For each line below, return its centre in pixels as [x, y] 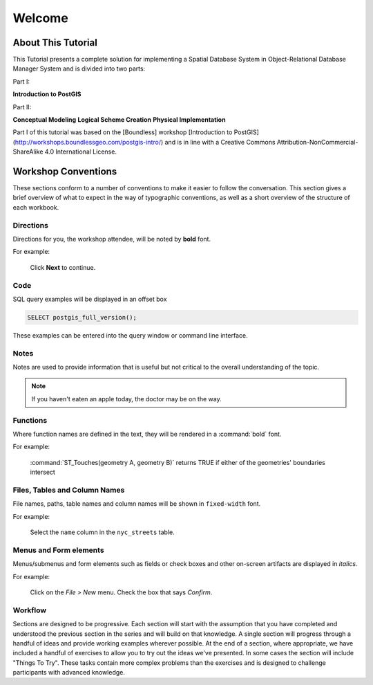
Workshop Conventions [65, 172]
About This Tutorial [55, 43]
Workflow [30, 610]
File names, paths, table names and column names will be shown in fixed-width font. [137, 504]
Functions [30, 420]
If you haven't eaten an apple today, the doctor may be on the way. [126, 399]
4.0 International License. [81, 152]
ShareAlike [28, 152]
